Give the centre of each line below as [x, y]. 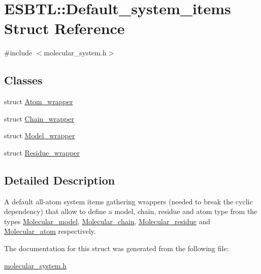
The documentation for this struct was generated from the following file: [117, 248]
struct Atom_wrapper [39, 101]
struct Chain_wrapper [39, 118]
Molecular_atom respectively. [50, 231]
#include [18, 53]
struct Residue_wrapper [42, 152]
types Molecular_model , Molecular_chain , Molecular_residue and [107, 221]
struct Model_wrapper [40, 135]
